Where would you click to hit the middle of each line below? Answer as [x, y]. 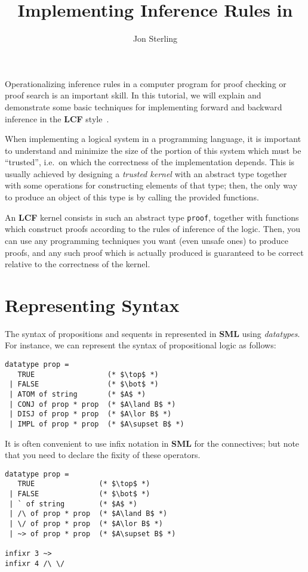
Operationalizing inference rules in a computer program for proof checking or [146, 83]
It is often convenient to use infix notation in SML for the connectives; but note [152, 443]
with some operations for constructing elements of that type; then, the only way [151, 185]
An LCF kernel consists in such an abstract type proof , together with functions [152, 217]
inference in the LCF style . [57, 118]
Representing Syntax [92, 304]
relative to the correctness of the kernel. [78, 264]
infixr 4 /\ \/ [35, 563]
